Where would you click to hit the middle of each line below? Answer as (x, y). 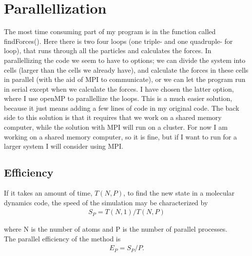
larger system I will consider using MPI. (64, 146)
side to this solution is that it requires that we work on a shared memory (113, 117)
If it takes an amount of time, (48, 193)
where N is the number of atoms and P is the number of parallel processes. (116, 229)
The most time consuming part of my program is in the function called (110, 31)
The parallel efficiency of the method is (62, 238)
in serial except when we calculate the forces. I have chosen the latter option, (119, 89)
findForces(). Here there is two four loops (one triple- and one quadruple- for (118, 41)
